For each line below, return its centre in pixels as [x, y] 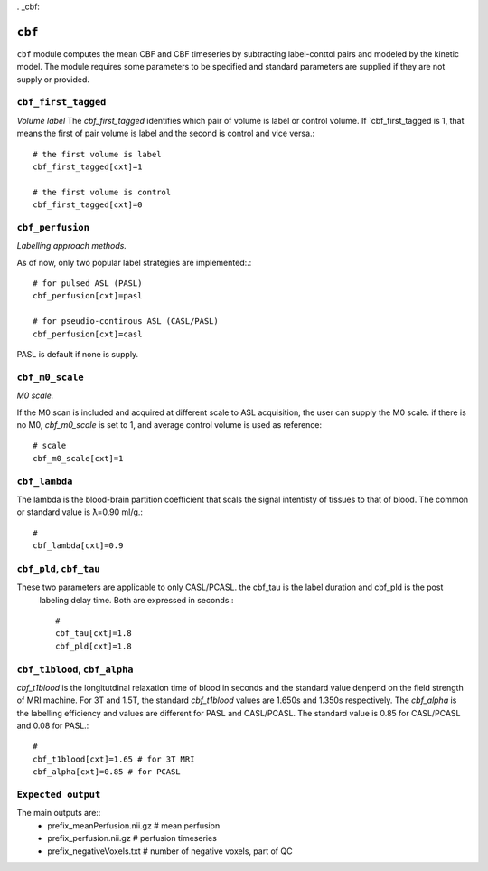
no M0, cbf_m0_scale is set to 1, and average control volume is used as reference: [169, 424]
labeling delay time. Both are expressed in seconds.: [136, 600]
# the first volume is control [102, 192]
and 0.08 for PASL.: [53, 726]
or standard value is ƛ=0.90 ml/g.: [80, 512]
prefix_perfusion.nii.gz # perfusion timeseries [132, 838]
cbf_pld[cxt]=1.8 [94, 646]
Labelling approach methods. [71, 246]
